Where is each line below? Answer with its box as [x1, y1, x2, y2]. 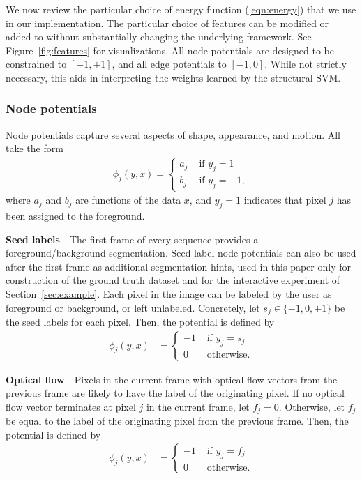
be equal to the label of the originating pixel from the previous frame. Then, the [6, 413, 349, 428]
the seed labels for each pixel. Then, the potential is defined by [6, 314, 275, 328]
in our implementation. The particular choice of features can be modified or [6, 15, 329, 30]
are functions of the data [75, 192, 181, 207]
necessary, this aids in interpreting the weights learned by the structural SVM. [6, 70, 341, 84]
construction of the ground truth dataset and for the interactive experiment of [6, 273, 340, 287]
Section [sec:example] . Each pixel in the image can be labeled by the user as [6, 286, 332, 301]
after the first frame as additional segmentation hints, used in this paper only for [6, 259, 351, 273]
